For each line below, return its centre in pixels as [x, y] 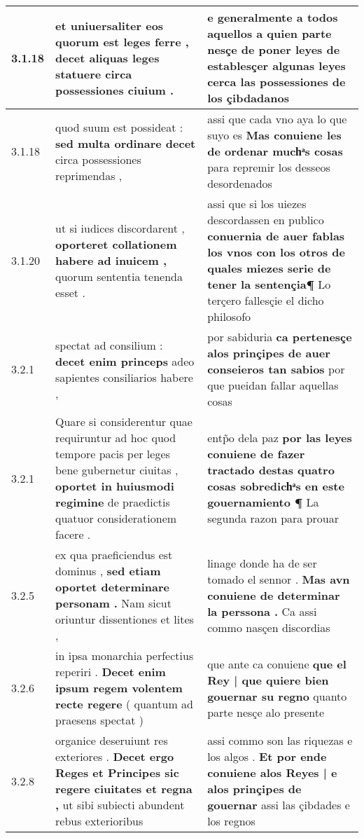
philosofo [229, 316]
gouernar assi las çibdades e [279, 805]
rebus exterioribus [99, 821]
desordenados [240, 183]
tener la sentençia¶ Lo [269, 284]
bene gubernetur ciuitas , [117, 470]
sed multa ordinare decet [126, 143]
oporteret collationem [116, 244]
